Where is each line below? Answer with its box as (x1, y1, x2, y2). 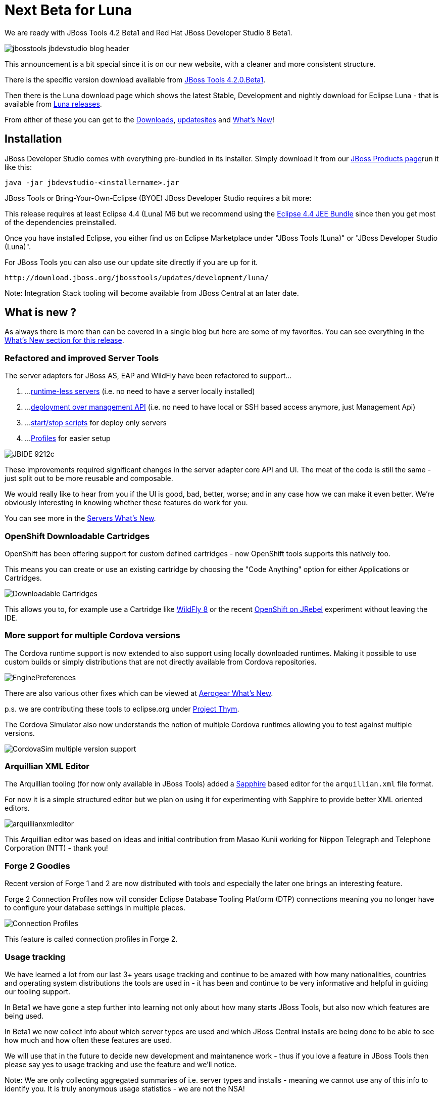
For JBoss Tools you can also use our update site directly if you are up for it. (5, 257, 258, 267)
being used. (5, 1011, 44, 1020)
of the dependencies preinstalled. (5, 217, 116, 227)
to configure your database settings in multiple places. (5, 903, 185, 912)
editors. (5, 804, 30, 813)
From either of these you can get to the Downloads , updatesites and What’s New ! (5, 115, 275, 124)
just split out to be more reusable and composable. (5, 474, 173, 483)
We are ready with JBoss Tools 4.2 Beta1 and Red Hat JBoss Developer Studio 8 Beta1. (5, 28, 292, 37)
